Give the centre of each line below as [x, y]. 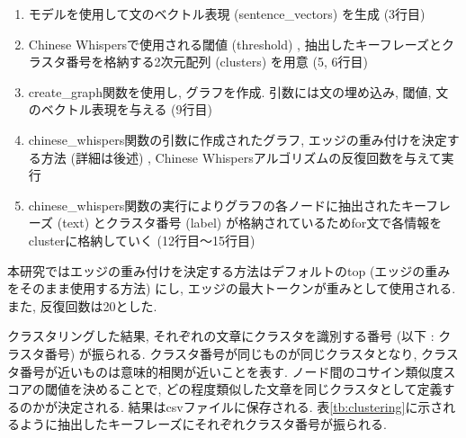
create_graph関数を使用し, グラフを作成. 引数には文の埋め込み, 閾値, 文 [238, 91]
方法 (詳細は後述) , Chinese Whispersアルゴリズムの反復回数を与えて [241, 157]
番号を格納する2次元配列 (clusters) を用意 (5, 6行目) [217, 62]
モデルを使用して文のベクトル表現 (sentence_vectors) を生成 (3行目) [227, 13]
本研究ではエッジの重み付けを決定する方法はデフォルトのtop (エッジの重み [229, 270]
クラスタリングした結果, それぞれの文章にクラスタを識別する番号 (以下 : [221, 336]
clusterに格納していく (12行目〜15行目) [142, 240]
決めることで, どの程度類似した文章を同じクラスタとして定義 [262, 389]
